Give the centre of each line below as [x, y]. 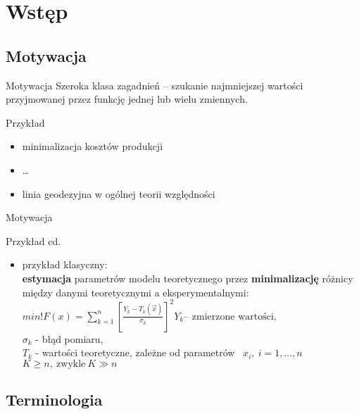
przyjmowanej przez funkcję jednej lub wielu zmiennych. [127, 99]
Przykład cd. [33, 240]
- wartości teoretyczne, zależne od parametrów [135, 352]
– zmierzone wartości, [230, 316]
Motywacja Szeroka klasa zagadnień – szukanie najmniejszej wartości [155, 85]
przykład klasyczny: [65, 264]
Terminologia [54, 400]
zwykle [71, 364]
